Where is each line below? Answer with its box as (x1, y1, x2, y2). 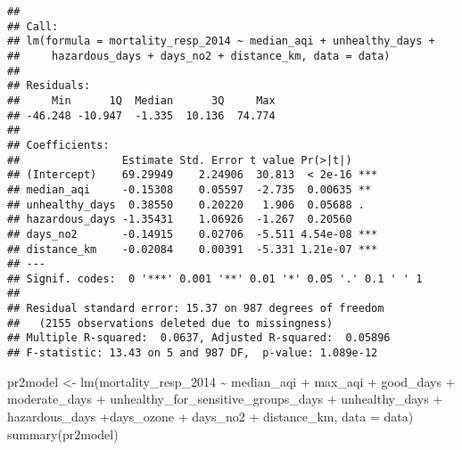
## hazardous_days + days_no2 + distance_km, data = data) (7, 49, 391, 62)
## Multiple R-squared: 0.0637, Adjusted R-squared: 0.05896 (7, 331, 391, 345)
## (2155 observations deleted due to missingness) (7, 316, 334, 330)
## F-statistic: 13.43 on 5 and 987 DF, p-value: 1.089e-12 (7, 347, 378, 360)
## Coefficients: (7, 138, 110, 151)
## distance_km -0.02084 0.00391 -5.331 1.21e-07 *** (7, 242, 378, 256)
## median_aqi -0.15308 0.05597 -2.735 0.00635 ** (7, 183, 372, 196)
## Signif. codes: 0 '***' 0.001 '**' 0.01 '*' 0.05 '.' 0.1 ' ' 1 (7, 272, 423, 285)
